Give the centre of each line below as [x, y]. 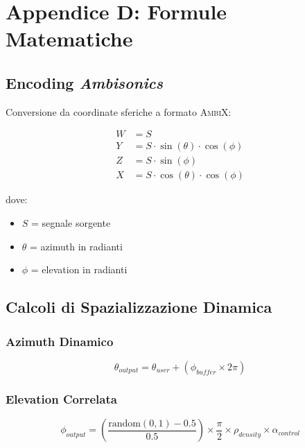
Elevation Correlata [61, 398]
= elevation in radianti [79, 269]
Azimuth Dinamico [60, 341]
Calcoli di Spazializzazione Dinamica [139, 307]
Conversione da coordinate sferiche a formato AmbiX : [119, 111]
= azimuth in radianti [76, 246]
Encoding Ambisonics [85, 82]
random [124, 423]
